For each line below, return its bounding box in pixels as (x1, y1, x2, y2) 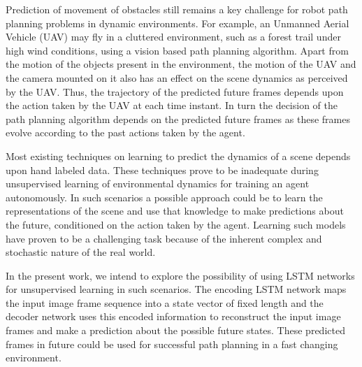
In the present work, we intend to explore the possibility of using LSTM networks (6, 268, 355, 282)
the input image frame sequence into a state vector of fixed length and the (6, 295, 324, 310)
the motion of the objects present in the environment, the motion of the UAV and (6, 57, 356, 71)
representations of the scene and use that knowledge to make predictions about (6, 203, 344, 218)
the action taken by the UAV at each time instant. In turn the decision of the (6, 98, 338, 113)
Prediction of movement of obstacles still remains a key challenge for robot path (6, 2, 348, 16)
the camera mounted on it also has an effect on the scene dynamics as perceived (6, 70, 348, 85)
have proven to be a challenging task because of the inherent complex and (6, 231, 322, 245)
